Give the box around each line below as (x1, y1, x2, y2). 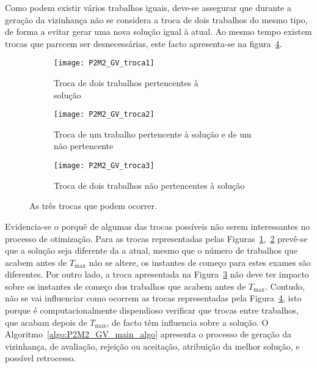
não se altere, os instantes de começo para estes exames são (89, 256, 311, 268)
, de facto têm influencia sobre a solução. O (106, 315, 269, 328)
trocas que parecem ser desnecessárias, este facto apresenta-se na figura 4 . (5, 37, 282, 50)
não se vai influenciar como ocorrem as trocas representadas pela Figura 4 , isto (5, 292, 302, 304)
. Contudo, (264, 279, 305, 292)
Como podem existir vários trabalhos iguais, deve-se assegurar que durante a (5, 1, 291, 13)
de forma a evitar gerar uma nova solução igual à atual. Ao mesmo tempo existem (5, 25, 312, 38)
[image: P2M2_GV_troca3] (54, 161, 155, 171)
